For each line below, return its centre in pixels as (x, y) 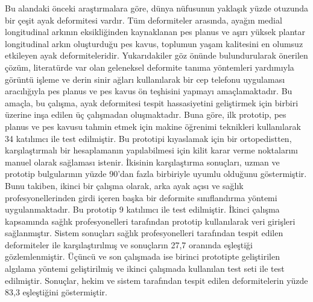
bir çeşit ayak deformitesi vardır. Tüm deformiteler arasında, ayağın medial (144, 20)
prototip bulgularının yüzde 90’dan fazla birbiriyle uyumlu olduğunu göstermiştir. (156, 174)
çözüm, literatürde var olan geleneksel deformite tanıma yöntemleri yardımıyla (150, 67)
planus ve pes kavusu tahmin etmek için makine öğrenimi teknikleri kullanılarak (153, 126)
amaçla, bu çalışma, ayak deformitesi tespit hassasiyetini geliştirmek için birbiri (152, 102)
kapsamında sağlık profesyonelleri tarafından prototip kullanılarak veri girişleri (150, 221)
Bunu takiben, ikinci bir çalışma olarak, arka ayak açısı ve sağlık (124, 185)
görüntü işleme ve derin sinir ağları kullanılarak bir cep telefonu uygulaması (145, 79)
